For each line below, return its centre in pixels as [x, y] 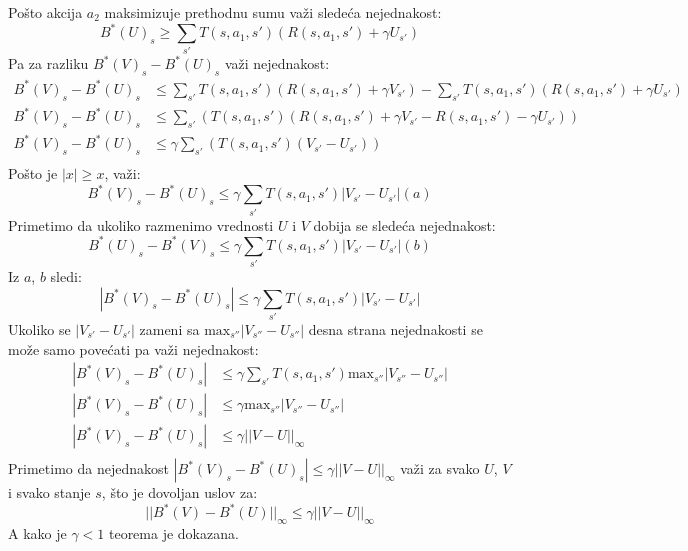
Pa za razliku [48, 63]
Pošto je [33, 173]
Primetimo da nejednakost [88, 468]
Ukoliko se [39, 329]
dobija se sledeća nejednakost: [404, 224]
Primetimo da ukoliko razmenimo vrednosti [141, 224]
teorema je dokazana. [173, 533]
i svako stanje [49, 492]
